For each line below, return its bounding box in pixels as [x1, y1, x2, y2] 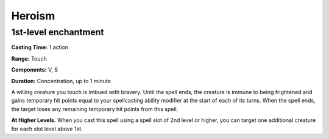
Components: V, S [11, 66, 58, 73]
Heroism [11, 9, 55, 22]
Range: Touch [11, 55, 47, 62]
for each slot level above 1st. [11, 125, 83, 132]
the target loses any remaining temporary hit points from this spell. [11, 105, 179, 112]
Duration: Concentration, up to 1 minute [11, 77, 111, 84]
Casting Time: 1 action [11, 44, 69, 51]
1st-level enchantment [11, 27, 104, 38]
